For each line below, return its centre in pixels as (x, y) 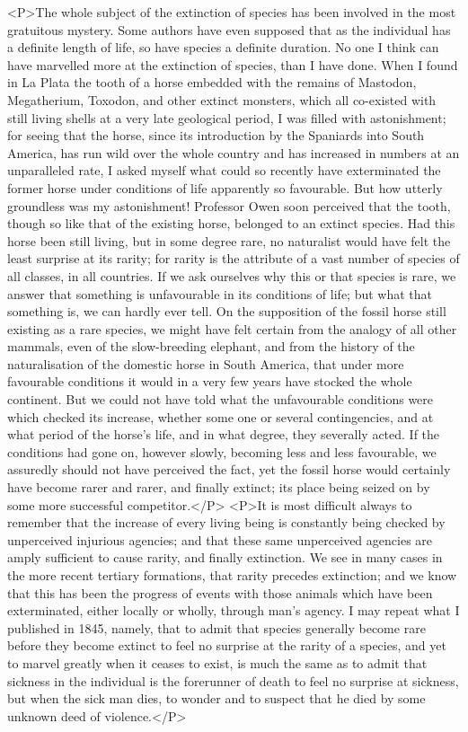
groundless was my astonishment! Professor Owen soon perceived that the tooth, (229, 205)
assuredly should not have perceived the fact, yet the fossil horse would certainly (229, 469)
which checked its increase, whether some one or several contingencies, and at (221, 416)
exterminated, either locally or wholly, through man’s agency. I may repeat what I (234, 610)
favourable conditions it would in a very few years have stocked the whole (210, 381)
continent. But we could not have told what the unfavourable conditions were (221, 399)
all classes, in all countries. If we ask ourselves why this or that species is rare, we (232, 275)
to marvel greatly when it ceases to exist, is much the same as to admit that (217, 662)
